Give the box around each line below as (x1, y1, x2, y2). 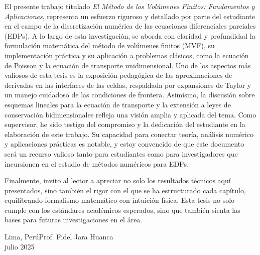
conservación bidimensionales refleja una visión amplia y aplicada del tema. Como (5, 109, 256, 119)
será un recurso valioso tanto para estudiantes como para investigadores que (5, 148, 238, 159)
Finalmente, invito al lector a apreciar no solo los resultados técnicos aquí (5, 175, 231, 186)
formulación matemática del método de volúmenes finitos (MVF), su (5, 40, 215, 51)
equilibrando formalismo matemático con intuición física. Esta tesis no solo (5, 195, 235, 205)
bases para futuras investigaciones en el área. (5, 214, 143, 225)
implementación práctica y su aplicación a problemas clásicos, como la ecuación (5, 50, 249, 60)
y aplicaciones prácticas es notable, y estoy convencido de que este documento (5, 139, 244, 149)
